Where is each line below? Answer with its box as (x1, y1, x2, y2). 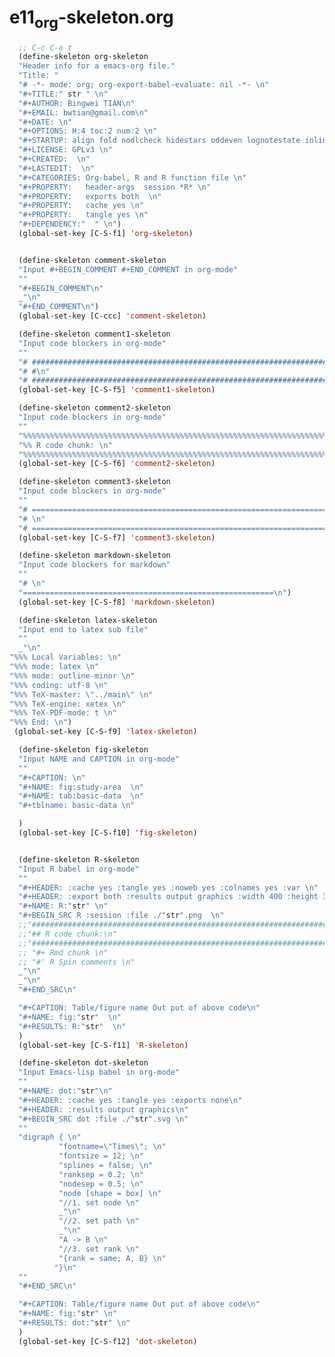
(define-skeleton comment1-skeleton (18, 329, 171, 340)
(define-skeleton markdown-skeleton (18, 551, 171, 561)
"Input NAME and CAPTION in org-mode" (18, 754, 181, 764)
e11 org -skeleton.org (9, 6, 174, 32)
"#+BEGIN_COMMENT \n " (18, 283, 104, 293)
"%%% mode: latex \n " (9, 662, 100, 672)
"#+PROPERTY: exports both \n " (18, 191, 162, 201)
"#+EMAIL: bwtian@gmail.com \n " (18, 107, 149, 118)
